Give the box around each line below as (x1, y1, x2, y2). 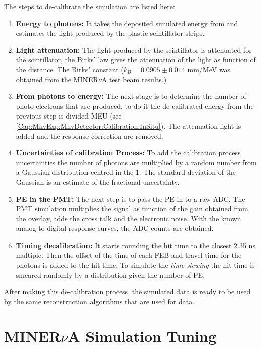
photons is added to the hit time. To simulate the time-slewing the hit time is (16, 260, 255, 270)
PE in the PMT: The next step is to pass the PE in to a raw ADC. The (16, 193, 245, 204)
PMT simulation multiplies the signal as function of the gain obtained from (16, 203, 248, 214)
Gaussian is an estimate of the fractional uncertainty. (16, 176, 180, 187)
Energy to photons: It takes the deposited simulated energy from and (16, 18, 238, 28)
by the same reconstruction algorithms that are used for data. (4, 296, 195, 306)
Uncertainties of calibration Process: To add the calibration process (16, 147, 241, 158)
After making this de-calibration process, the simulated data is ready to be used (4, 286, 251, 297)
